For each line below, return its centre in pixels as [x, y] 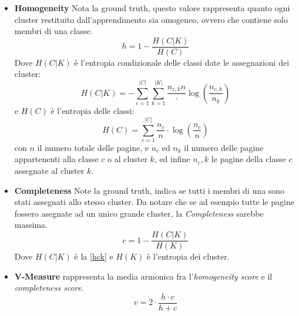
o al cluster [127, 159]
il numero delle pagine [224, 147]
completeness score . [49, 288]
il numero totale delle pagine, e [93, 147]
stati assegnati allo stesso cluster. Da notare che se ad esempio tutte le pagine [154, 202]
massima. [31, 225]
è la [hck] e [94, 256]
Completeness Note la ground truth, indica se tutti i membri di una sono [149, 190]
